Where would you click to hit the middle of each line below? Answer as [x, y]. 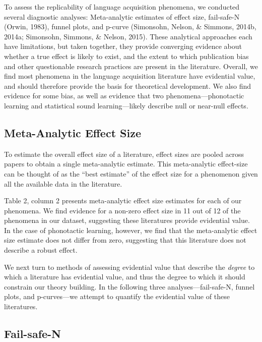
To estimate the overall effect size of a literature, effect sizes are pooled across [124, 154]
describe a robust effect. [41, 250]
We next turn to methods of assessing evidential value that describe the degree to [129, 267]
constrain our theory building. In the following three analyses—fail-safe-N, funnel [129, 286]
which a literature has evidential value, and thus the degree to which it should [125, 277]
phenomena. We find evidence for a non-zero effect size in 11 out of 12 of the [122, 210]
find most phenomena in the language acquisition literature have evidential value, [130, 76]
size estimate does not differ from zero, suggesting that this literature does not [125, 240]
